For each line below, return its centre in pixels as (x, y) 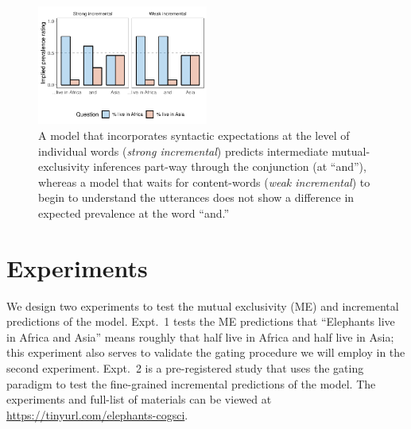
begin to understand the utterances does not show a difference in (196, 197)
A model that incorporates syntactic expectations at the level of (194, 135)
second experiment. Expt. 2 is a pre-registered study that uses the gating (185, 368)
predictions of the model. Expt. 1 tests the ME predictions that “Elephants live (201, 321)
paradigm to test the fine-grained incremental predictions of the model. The (191, 383)
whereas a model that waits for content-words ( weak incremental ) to (204, 182)
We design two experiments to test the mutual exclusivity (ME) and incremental (203, 305)
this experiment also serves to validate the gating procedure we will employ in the (206, 352)
